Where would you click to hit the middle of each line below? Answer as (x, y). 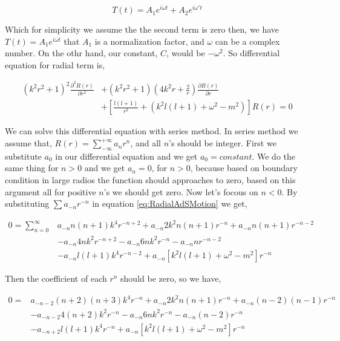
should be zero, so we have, (171, 278)
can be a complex (247, 41)
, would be (185, 53)
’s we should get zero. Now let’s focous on (181, 191)
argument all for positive (51, 191)
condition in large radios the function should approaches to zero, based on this (150, 180)
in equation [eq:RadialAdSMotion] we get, (170, 203)
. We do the (273, 156)
